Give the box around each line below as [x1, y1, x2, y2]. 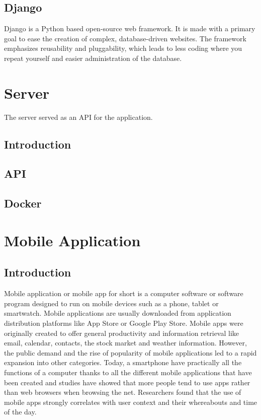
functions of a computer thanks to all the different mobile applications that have [4, 367, 252, 377]
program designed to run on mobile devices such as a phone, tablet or [4, 298, 219, 308]
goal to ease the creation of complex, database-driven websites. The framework [4, 33, 246, 43]
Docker [4, 195, 42, 211]
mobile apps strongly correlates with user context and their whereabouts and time [4, 396, 257, 407]
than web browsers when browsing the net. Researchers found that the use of [4, 387, 241, 397]
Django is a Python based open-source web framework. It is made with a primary [4, 23, 255, 34]
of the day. [4, 406, 37, 417]
